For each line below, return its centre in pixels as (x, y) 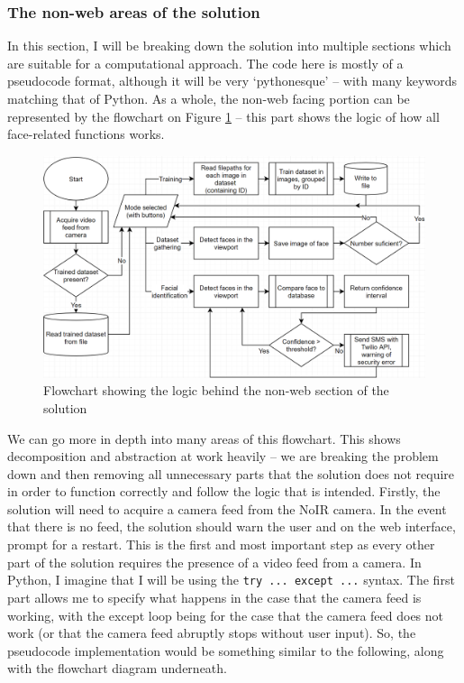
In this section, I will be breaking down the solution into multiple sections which (229, 46)
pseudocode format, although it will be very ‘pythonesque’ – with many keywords (232, 81)
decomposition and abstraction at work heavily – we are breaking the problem (223, 456)
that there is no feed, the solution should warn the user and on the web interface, (232, 526)
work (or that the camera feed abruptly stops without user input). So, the (212, 633)
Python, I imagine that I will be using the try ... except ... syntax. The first (231, 580)
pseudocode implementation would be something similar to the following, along (226, 650)
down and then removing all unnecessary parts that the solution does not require (231, 473)
